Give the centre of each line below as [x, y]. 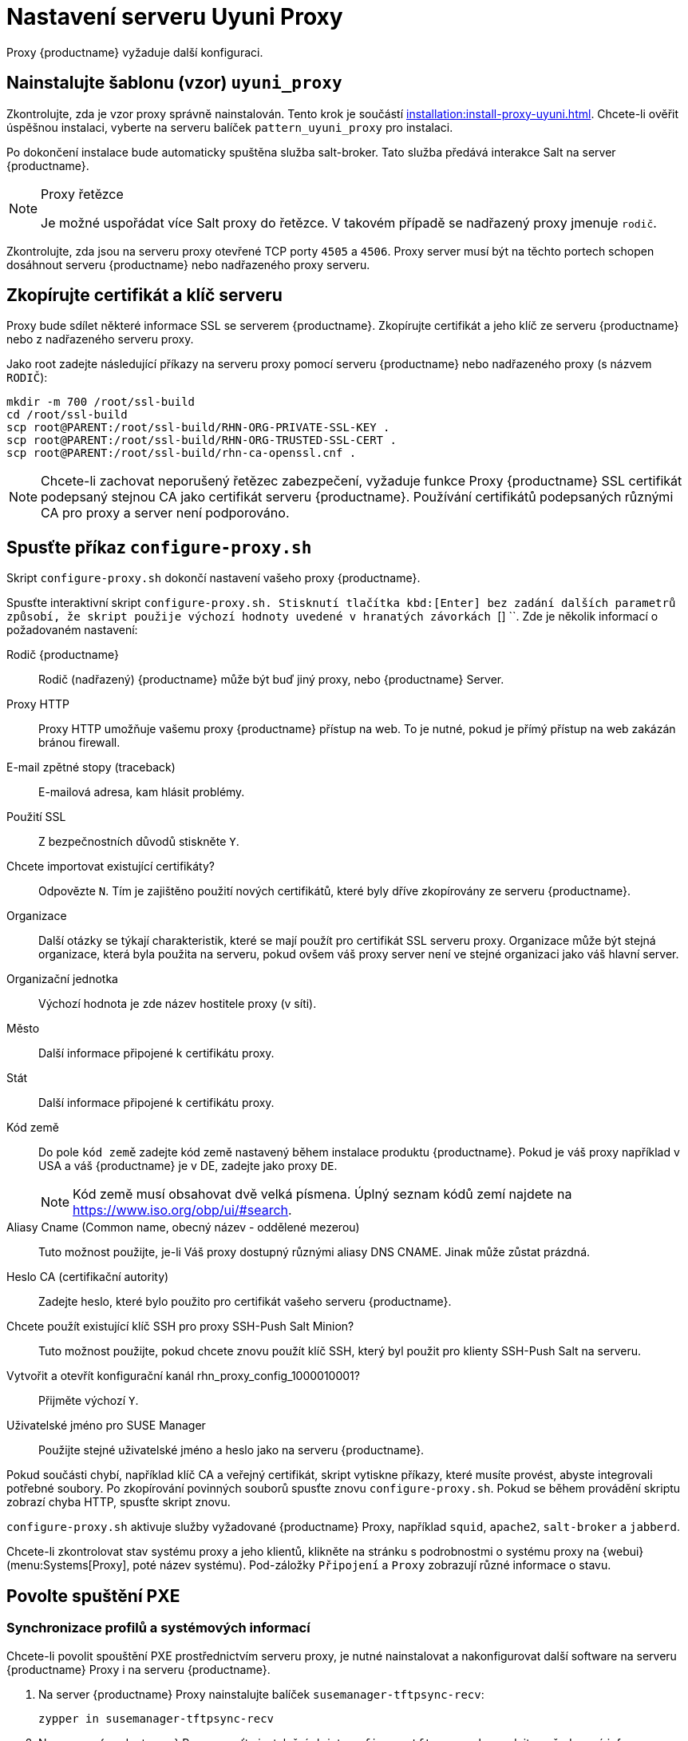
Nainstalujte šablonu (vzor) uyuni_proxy [174, 83]
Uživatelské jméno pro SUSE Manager [106, 1426]
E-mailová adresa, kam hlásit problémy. [142, 792]
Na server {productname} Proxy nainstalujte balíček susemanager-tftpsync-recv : [261, 1694]
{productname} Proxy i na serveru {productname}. [138, 1669]
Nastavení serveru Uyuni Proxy [175, 17]
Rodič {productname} [63, 655]
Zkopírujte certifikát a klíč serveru [144, 295]
